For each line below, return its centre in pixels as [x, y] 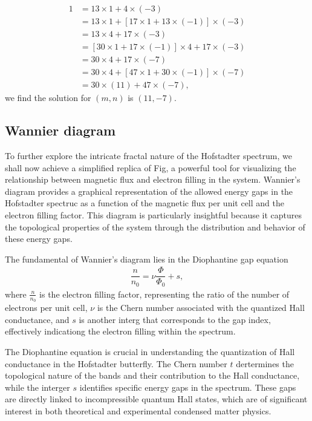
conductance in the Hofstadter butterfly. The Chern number [116, 363]
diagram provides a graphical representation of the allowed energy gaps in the [149, 191]
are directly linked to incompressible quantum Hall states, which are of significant [156, 399]
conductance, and [37, 319]
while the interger [37, 387]
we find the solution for [48, 98]
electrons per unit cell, [46, 308]
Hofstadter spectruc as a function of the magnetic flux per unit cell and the [145, 203]
